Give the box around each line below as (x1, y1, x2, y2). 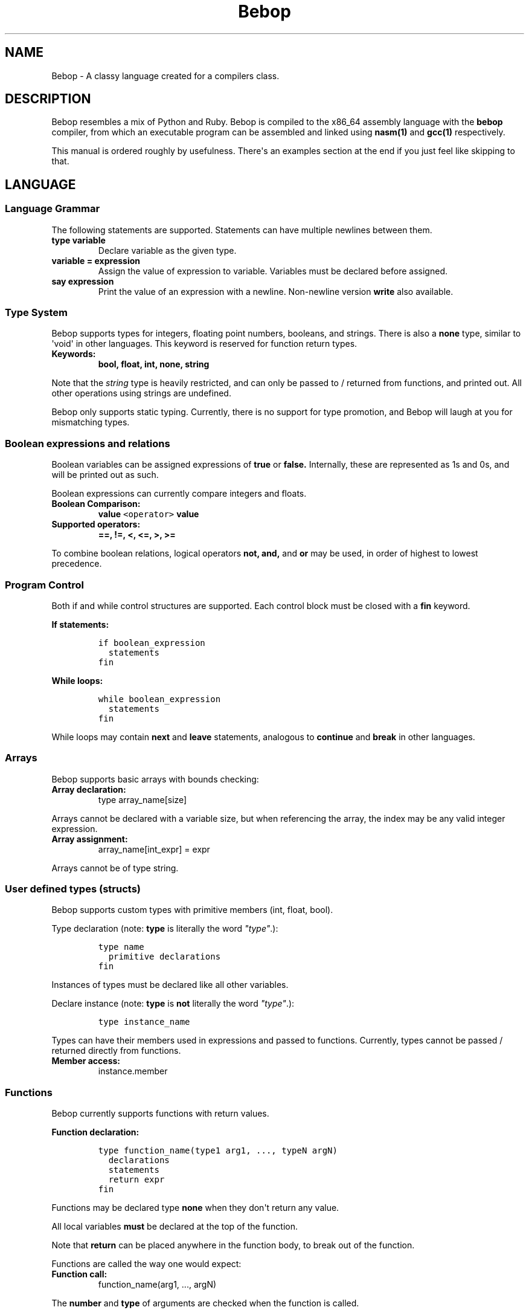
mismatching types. (51, 417, 130, 428)
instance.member (98, 1066, 168, 1077)
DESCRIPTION (5, 91, 91, 107)
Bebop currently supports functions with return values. (51, 1108, 269, 1119)
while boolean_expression (98, 694, 221, 704)
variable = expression (51, 255, 141, 266)
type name (98, 942, 144, 952)
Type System (5, 306, 68, 319)
